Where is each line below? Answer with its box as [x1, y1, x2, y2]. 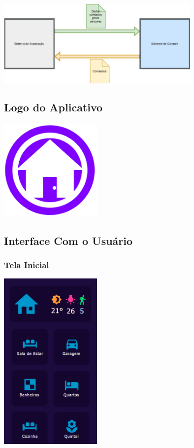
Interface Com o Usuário [4, 233, 133, 248]
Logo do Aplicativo [4, 99, 103, 114]
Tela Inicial [4, 258, 49, 271]
